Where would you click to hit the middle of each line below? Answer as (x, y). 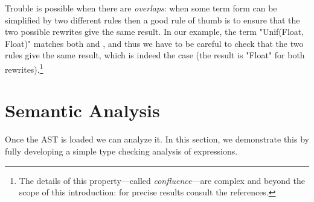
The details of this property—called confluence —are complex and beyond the (162, 180)
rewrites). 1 (24, 68)
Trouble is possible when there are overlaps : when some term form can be (141, 8)
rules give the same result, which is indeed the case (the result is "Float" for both (155, 55)
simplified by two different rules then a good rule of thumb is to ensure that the (152, 20)
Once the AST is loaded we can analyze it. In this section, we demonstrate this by (157, 139)
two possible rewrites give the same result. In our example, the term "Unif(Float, (155, 32)
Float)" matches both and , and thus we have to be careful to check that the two (154, 43)
